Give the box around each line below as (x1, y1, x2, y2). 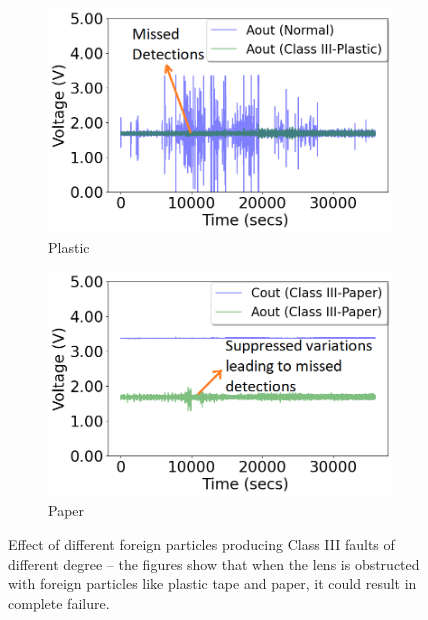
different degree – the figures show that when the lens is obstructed (8, 553, 420, 574)
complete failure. (8, 592, 110, 613)
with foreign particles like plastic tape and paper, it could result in (8, 573, 417, 594)
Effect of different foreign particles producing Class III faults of (8, 533, 395, 554)
